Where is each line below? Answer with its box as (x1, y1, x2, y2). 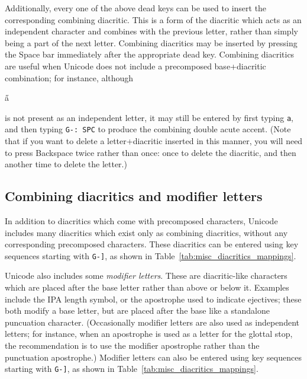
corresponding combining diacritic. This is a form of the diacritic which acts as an (5, 13, 302, 26)
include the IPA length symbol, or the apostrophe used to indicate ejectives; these (5, 292, 302, 305)
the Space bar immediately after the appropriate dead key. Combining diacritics (5, 48, 295, 60)
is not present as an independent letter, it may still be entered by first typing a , (5, 111, 294, 123)
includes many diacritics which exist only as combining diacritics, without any (5, 226, 288, 238)
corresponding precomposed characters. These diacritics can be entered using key (5, 238, 299, 250)
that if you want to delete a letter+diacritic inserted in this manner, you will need (5, 135, 303, 147)
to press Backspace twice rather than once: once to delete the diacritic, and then (5, 146, 296, 158)
